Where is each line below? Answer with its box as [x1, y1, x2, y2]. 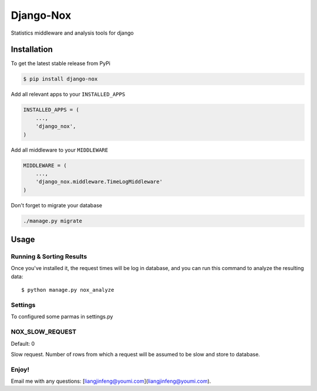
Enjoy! [11, 365, 29, 373]
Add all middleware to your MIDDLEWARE [11, 146, 109, 153]
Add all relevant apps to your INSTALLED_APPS [11, 91, 126, 98]
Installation [11, 45, 53, 55]
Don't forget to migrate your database [11, 201, 103, 208]
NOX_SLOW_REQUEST [11, 328, 76, 336]
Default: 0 [11, 340, 35, 347]
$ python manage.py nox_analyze [21, 286, 114, 294]
